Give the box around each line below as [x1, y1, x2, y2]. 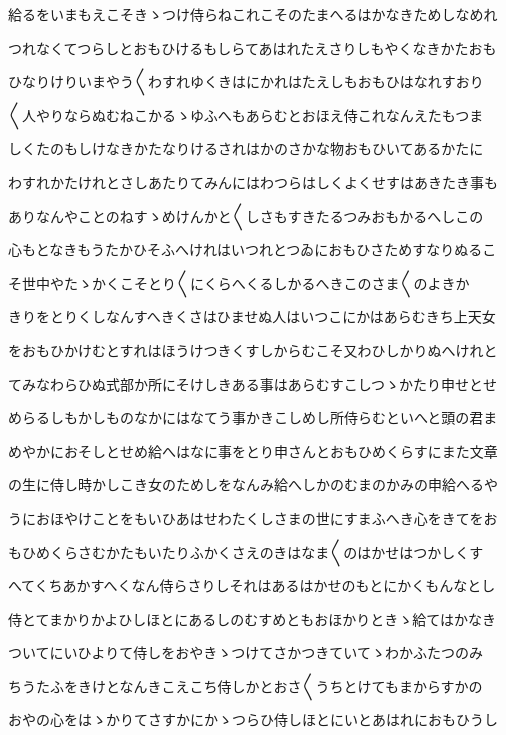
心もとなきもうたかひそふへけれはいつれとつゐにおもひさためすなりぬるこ [8, 239, 497, 260]
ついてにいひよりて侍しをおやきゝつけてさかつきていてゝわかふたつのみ [8, 642, 483, 663]
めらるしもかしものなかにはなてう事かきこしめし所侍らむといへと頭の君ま [8, 407, 498, 428]
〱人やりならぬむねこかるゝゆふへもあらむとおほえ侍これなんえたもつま [8, 104, 484, 125]
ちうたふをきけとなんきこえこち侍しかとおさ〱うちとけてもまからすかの [8, 675, 483, 696]
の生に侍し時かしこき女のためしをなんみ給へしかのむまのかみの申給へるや [8, 474, 498, 495]
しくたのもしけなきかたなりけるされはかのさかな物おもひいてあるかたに [8, 138, 484, 159]
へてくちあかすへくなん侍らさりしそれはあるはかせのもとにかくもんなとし [8, 575, 496, 596]
